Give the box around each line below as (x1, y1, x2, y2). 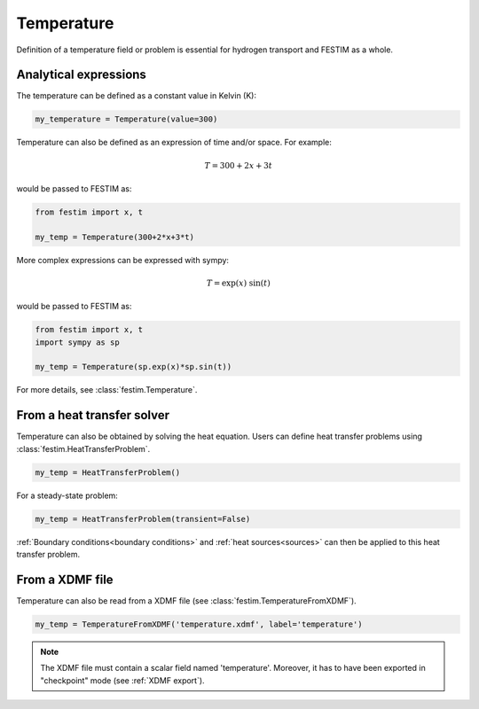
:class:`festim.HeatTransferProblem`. (16, 443, 151, 454)
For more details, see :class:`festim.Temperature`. (16, 385, 198, 395)
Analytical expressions (16, 67, 146, 82)
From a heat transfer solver (16, 408, 170, 423)
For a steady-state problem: (16, 490, 119, 501)
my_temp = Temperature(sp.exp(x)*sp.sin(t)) (35, 362, 232, 372)
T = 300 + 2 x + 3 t (204, 160, 272, 170)
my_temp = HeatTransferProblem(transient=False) (35, 514, 251, 524)
